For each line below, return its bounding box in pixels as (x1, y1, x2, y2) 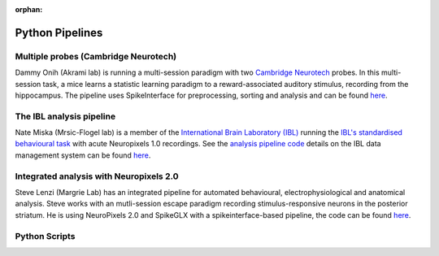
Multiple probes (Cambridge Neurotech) (15, 50, 177, 62)
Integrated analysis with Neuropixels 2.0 (15, 171, 179, 182)
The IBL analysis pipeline (15, 111, 116, 122)
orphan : (15, 5, 43, 14)
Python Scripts (15, 230, 76, 241)
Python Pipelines (15, 25, 103, 40)
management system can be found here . (15, 150, 151, 160)
